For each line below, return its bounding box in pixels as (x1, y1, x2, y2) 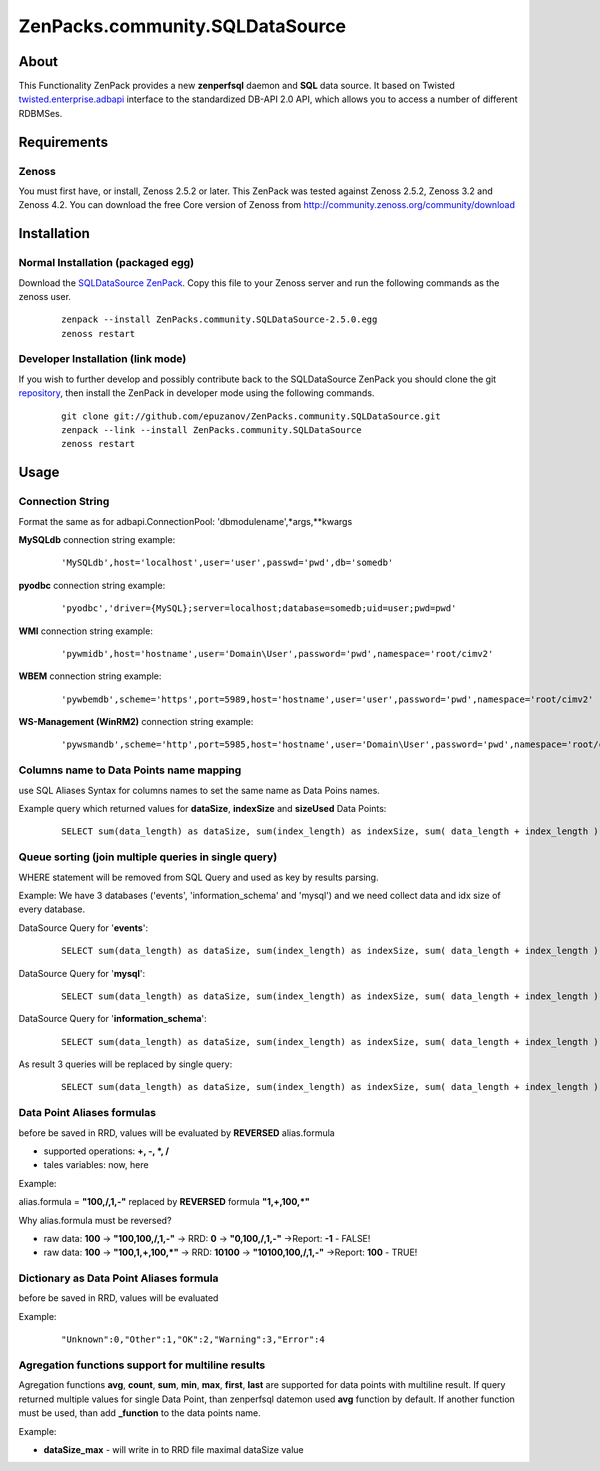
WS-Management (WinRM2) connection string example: (18, 716, 254, 728)
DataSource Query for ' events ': (18, 921, 149, 934)
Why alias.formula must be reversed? (18, 1214, 172, 1226)
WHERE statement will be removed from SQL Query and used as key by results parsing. (18, 871, 379, 883)
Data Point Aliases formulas (18, 1106, 157, 1120)
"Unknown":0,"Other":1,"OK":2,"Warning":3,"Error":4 (61, 1334, 325, 1345)
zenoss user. (18, 290, 72, 302)
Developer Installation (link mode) (18, 352, 187, 366)
